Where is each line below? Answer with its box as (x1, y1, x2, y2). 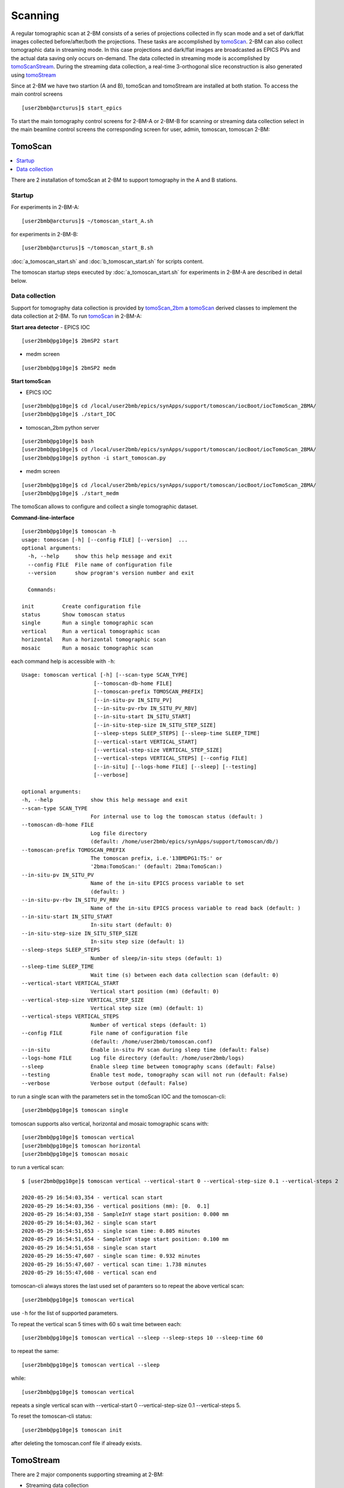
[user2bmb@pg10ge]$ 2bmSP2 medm (21, 364, 116, 371)
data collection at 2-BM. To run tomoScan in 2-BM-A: (11, 312, 142, 320)
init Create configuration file (21, 603, 141, 609)
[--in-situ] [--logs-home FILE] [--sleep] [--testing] (93, 763, 257, 770)
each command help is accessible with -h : (11, 658, 115, 665)
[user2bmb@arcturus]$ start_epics (21, 104, 122, 111)
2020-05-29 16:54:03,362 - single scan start (21, 1219, 157, 1226)
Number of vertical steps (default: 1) (90, 1021, 207, 1028)
